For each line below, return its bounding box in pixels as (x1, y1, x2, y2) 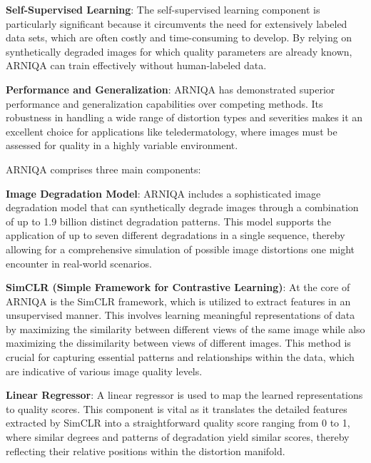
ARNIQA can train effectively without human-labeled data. (6, 58, 267, 73)
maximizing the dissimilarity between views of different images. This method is (6, 335, 351, 350)
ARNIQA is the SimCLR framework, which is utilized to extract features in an (6, 293, 351, 308)
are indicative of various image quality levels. (6, 363, 203, 378)
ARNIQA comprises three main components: (6, 161, 201, 176)
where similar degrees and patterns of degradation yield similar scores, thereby (6, 429, 350, 444)
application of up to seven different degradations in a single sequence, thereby (6, 228, 345, 243)
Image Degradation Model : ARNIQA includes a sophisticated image (6, 185, 321, 200)
